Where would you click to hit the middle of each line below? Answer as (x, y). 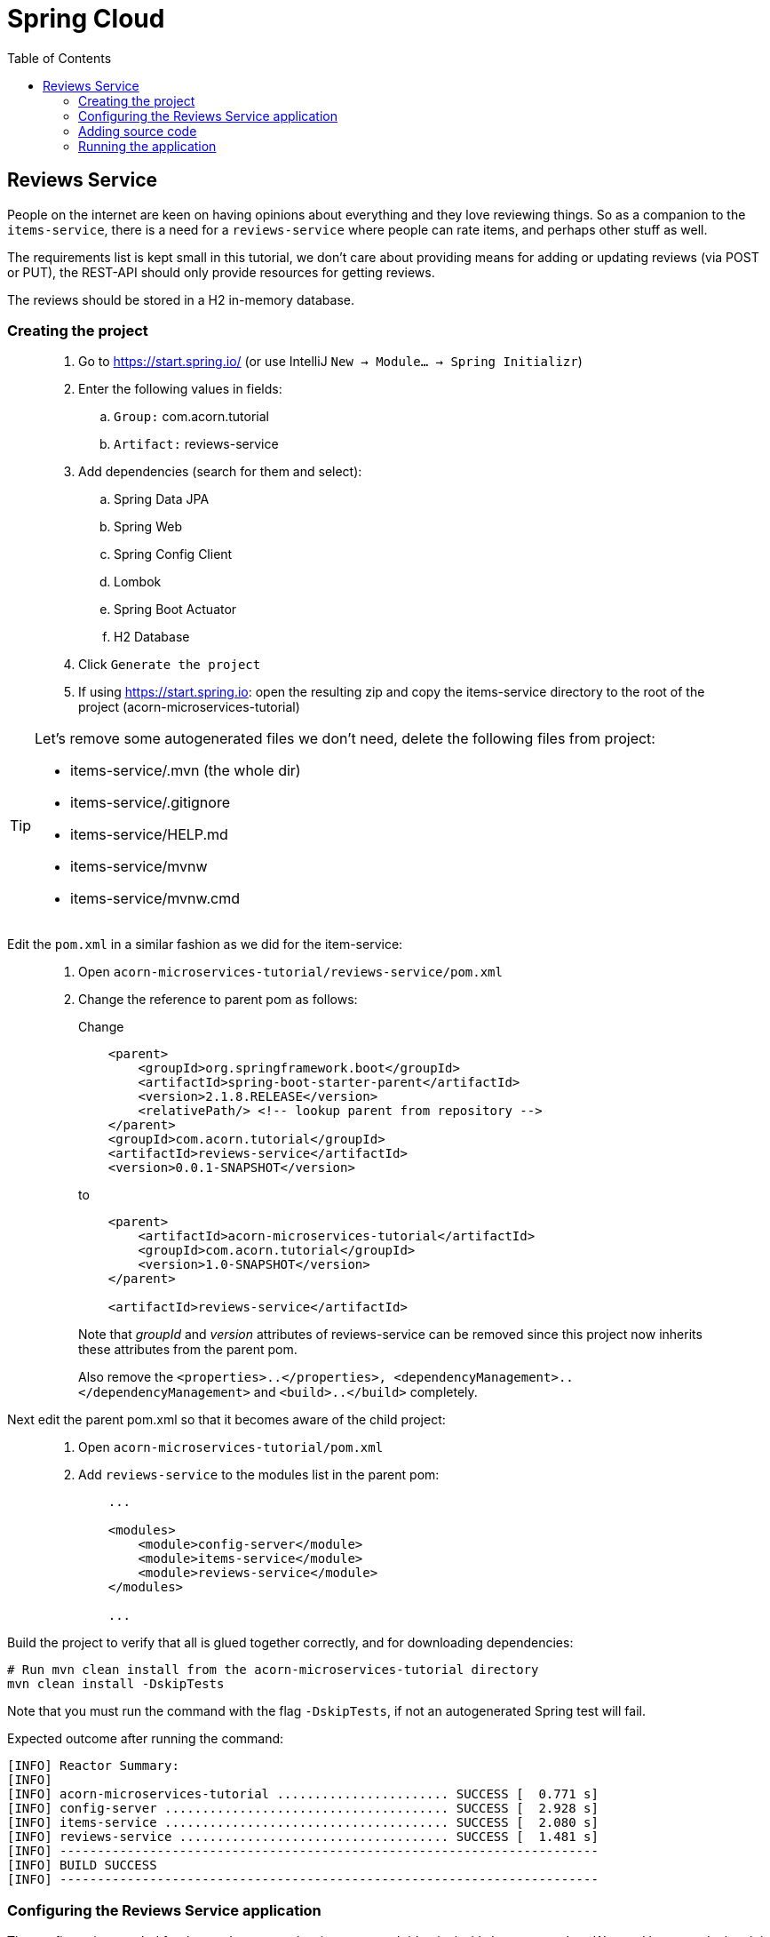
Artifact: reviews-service (196, 444)
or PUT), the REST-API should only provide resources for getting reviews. (221, 272)
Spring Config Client (173, 554)
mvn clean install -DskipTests (116, 1684)
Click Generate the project (170, 665)
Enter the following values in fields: (180, 389)
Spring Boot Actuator (175, 610)
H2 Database (152, 637)
